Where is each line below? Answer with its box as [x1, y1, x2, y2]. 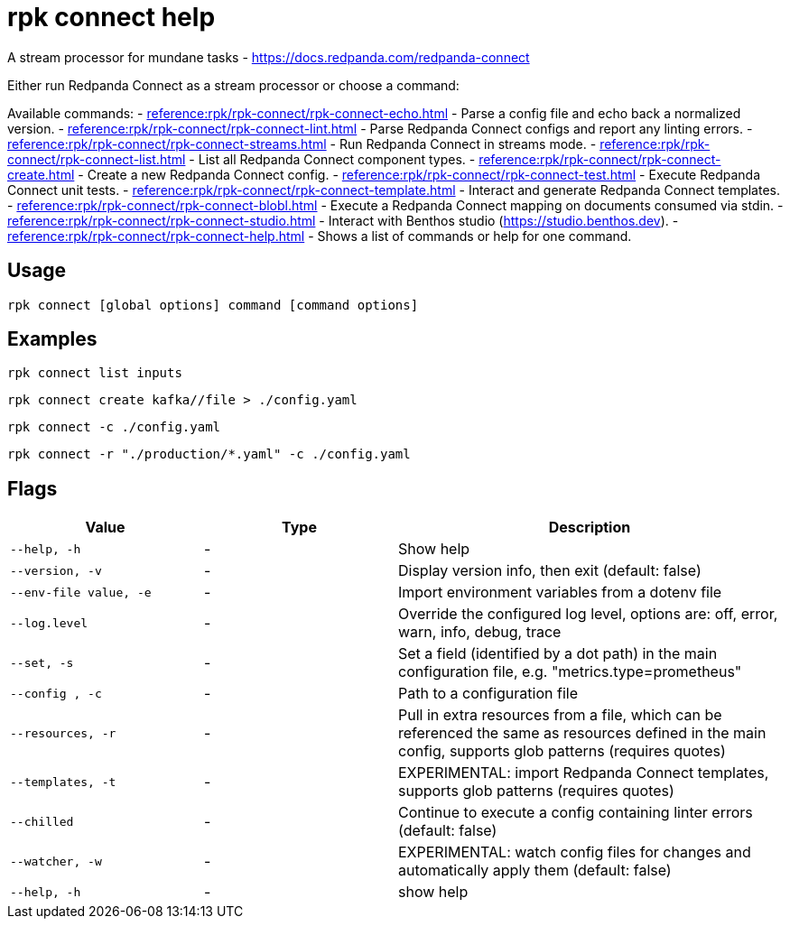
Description [548, 518, 631, 537]
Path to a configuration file [398, 684, 578, 703]
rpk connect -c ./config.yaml [7, 420, 221, 435]
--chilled [10, 814, 74, 829]
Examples [7, 328, 98, 351]
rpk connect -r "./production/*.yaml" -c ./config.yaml [7, 447, 411, 462]
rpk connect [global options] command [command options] [7, 297, 419, 312]
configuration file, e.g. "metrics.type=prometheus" [398, 662, 742, 681]
